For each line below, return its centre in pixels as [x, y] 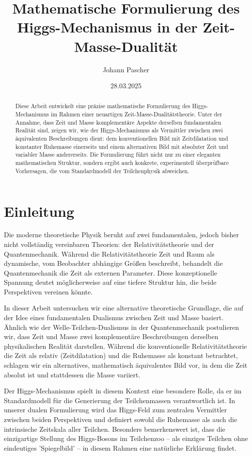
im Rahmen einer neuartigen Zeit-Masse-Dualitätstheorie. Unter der [136, 114]
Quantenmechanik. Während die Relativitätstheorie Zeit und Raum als [109, 253]
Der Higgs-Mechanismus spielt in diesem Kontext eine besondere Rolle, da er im [123, 391]
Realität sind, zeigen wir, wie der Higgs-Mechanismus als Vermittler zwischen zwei [119, 130]
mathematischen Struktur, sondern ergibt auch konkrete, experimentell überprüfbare [122, 163]
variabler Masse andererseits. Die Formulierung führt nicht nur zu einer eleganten [118, 155]
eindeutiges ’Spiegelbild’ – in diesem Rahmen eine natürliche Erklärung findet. [120, 448]
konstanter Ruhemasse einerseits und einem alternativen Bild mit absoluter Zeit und [122, 146]
